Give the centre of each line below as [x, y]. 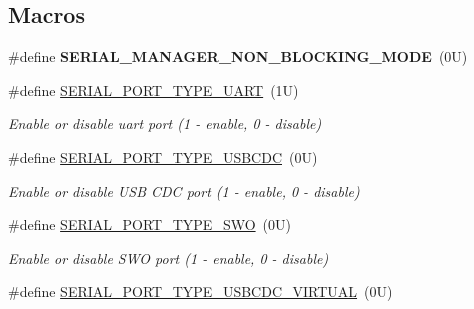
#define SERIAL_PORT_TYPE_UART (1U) [153, 89]
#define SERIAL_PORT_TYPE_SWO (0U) [149, 224]
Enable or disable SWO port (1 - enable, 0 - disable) [168, 257]
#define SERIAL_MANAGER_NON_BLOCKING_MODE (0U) [238, 56]
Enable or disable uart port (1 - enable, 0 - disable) [165, 123]
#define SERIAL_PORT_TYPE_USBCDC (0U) [163, 156]
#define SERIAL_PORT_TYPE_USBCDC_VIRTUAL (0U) [200, 291]
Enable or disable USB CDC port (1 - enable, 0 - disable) [184, 190]
